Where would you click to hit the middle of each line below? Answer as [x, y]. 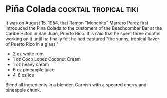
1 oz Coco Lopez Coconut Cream [47, 59]
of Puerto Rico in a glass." [32, 44]
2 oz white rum [28, 54]
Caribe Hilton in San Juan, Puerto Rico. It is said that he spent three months [83, 33]
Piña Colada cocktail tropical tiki [72, 9]
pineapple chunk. [23, 90]
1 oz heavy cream [31, 64]
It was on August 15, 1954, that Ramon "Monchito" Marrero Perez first [77, 23]
